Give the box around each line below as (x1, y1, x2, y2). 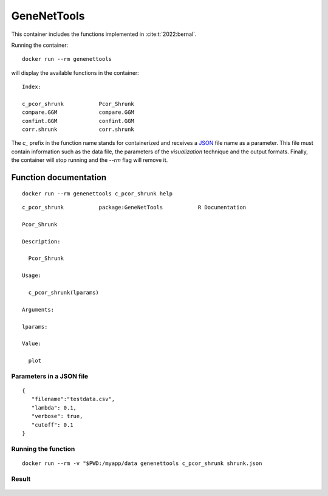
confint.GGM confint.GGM (22, 117, 135, 124)
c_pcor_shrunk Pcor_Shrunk (22, 100, 135, 107)
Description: (22, 238, 61, 245)
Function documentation (11, 172, 107, 183)
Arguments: (22, 306, 55, 313)
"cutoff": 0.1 (31, 421, 73, 428)
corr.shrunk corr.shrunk (22, 126, 135, 133)
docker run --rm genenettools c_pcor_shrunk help (22, 190, 173, 197)
